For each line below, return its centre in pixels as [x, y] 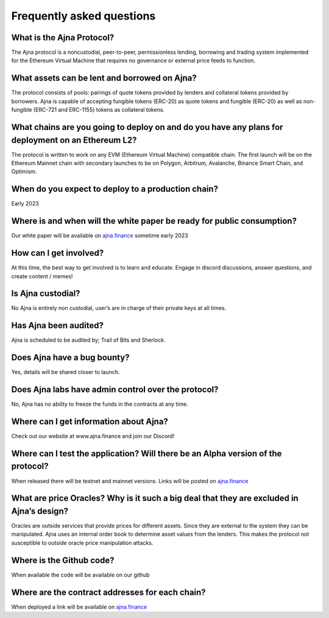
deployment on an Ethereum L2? [74, 140]
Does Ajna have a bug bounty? [71, 358]
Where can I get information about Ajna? [90, 421]
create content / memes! [42, 276]
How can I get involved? [58, 253]
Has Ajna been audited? [57, 325]
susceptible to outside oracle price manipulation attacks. [82, 542]
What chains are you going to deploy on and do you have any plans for [147, 127]
